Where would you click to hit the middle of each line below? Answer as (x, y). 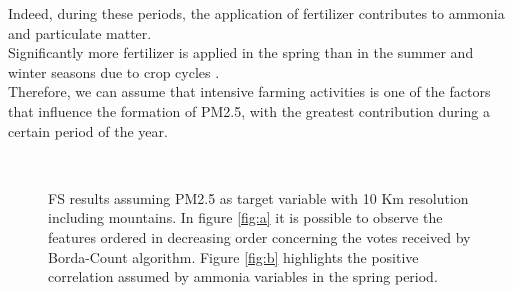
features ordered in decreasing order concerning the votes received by (259, 236)
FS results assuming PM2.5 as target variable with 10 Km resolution (258, 197)
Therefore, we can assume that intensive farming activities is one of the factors (249, 91)
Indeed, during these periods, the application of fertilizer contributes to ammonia (256, 13)
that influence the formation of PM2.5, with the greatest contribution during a (249, 110)
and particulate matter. (80, 32)
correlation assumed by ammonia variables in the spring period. (243, 276)
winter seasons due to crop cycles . (114, 71)
